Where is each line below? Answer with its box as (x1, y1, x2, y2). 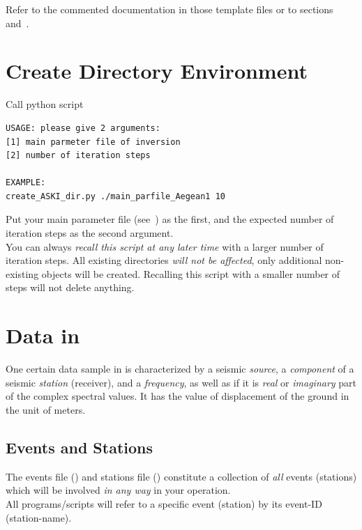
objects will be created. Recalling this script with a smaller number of (41, 266, 340, 281)
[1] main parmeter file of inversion (6, 137, 181, 147)
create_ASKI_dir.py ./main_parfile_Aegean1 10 (6, 191, 225, 201)
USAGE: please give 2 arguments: (6, 123, 160, 133)
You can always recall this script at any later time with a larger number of (6, 239, 324, 254)
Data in (6, 321, 80, 350)
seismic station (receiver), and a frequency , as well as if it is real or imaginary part (6, 375, 357, 389)
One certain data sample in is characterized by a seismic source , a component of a (6, 361, 354, 376)
